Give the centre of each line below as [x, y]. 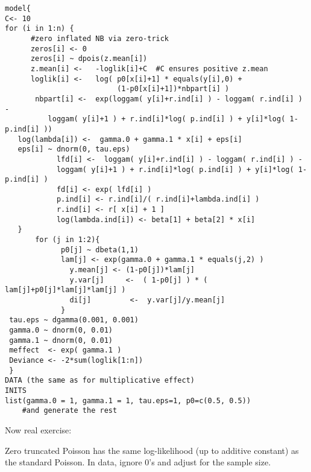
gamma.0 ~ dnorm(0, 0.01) [61, 330]
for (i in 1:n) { [39, 29]
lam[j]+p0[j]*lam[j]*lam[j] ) [65, 290]
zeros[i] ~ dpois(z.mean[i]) [89, 59]
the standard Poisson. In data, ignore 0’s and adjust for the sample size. [138, 462]
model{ [18, 8]
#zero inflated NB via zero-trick [100, 38]
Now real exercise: [38, 429]
